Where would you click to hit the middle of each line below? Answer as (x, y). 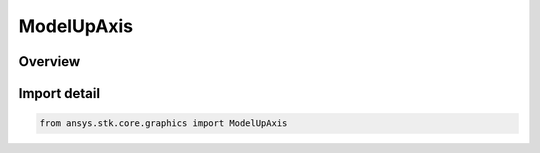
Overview (49, 61)
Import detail (59, 93)
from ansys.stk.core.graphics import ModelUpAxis (163, 123)
